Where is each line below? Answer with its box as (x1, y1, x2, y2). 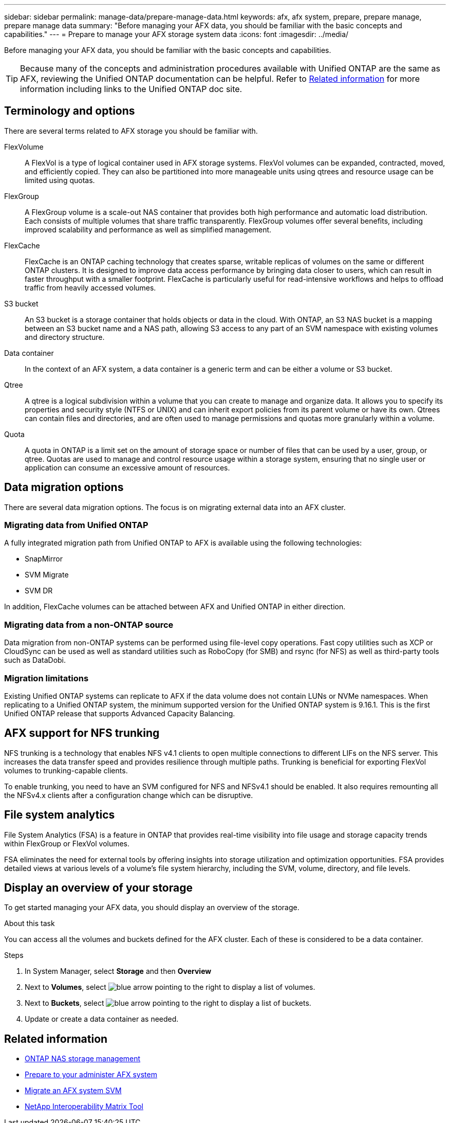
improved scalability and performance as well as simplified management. (25, 225, 272, 234)
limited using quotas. (25, 175, 95, 185)
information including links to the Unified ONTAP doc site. (20, 84, 242, 94)
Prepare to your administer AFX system (25, 1070, 157, 1079)
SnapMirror (25, 554, 63, 564)
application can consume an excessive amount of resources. (25, 463, 230, 472)
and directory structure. (25, 332, 105, 341)
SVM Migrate (25, 570, 69, 579)
